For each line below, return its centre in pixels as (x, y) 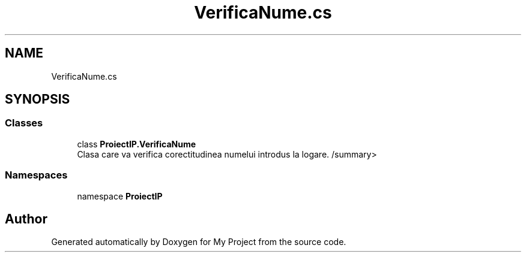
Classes (24, 123)
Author (26, 219)
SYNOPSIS (38, 99)
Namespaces (36, 175)
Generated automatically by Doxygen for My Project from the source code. (199, 242)
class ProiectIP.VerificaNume (137, 144)
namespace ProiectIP (120, 196)
